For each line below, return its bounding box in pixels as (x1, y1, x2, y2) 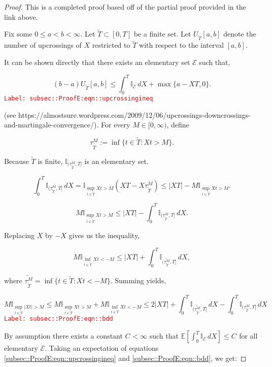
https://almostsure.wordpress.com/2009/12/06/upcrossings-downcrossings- (18, 109, 251, 120)
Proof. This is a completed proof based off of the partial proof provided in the (4, 2, 246, 12)
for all (239, 330, 258, 341)
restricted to (92, 40, 130, 50)
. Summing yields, (110, 275, 166, 286)
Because (4, 155, 29, 166)
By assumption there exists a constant (4, 330, 123, 341)
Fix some (4, 28, 32, 39)
